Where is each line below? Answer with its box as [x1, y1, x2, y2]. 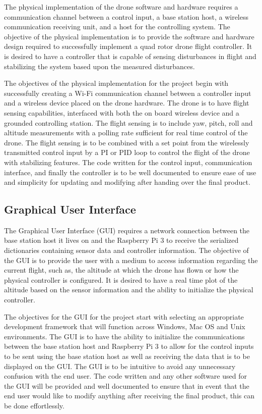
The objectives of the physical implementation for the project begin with [4, 78, 229, 88]
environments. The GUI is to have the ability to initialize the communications [4, 331, 245, 341]
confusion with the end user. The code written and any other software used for [4, 371, 247, 381]
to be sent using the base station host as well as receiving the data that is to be [4, 351, 250, 361]
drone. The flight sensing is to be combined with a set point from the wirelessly [4, 137, 249, 147]
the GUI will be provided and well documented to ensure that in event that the [4, 380, 249, 391]
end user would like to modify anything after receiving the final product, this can [4, 390, 254, 401]
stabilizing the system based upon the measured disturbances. [4, 61, 195, 71]
